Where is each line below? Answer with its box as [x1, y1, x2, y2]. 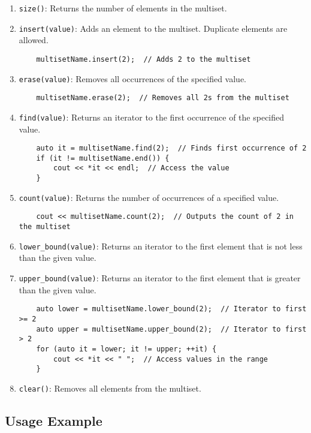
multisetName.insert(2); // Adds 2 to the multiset [36, 55, 251, 64]
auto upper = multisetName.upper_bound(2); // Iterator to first [36, 324, 307, 333]
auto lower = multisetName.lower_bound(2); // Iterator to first [36, 305, 307, 314]
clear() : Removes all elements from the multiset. [19, 381, 201, 394]
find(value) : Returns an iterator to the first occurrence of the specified [19, 110, 285, 123]
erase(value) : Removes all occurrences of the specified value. [19, 72, 246, 85]
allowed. [19, 34, 49, 46]
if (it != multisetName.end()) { [36, 154, 170, 163]
